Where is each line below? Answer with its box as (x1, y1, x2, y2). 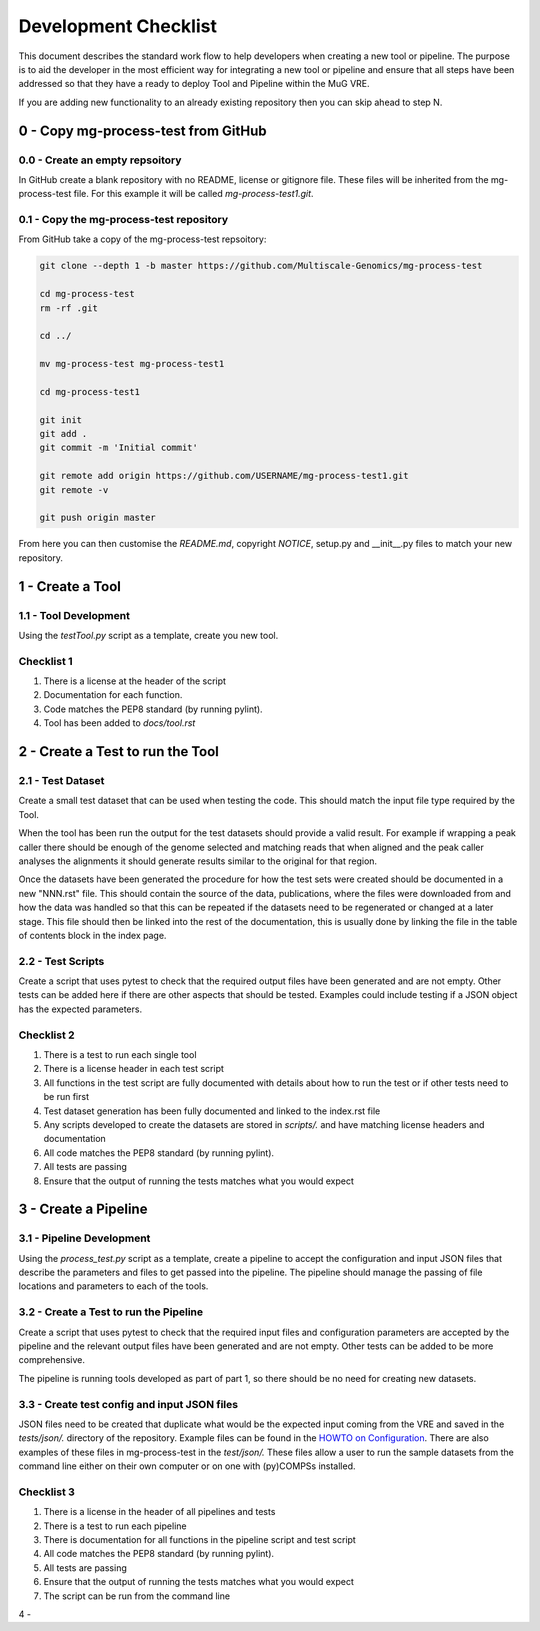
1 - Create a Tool (18, 578, 122, 595)
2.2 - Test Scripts (18, 954, 105, 968)
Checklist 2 (18, 1028, 75, 1042)
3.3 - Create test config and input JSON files (18, 1397, 239, 1411)
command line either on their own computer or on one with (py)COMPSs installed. (18, 1460, 356, 1472)
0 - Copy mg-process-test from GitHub (18, 122, 267, 139)
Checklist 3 (18, 1485, 75, 1499)
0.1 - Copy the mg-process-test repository (18, 213, 229, 227)
